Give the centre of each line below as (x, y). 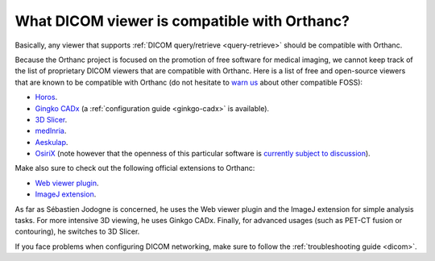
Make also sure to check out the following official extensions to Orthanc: (135, 168)
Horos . (46, 97)
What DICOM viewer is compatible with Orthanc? (182, 21)
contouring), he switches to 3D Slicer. (77, 232)
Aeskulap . (52, 142)
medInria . (51, 131)
